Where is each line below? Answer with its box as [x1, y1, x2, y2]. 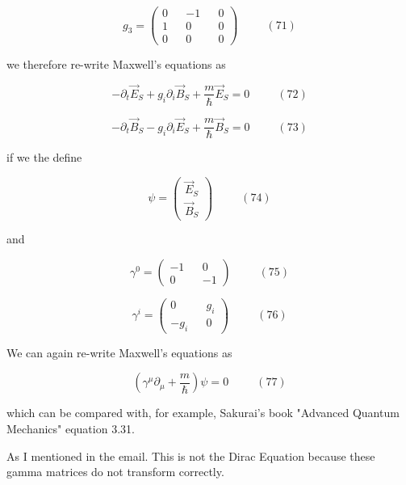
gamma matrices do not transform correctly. [6, 463, 224, 480]
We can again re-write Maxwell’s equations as [6, 344, 232, 361]
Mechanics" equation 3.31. [6, 420, 135, 436]
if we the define [6, 149, 82, 166]
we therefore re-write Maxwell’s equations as [6, 56, 226, 73]
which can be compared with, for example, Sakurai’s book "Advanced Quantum [6, 404, 400, 421]
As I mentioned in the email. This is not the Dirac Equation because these [6, 447, 375, 464]
